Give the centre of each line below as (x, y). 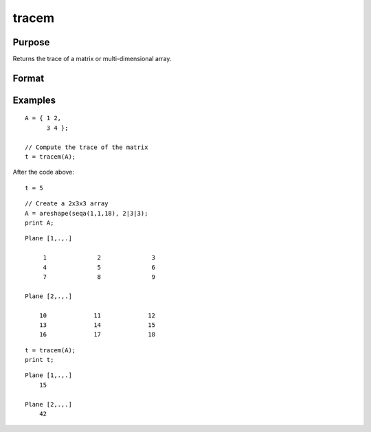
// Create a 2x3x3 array (67, 204)
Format (29, 78)
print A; (40, 223)
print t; (40, 360)
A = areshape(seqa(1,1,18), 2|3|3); (87, 213)
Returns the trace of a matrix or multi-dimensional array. (92, 59)
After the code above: (44, 172)
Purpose (31, 42)
